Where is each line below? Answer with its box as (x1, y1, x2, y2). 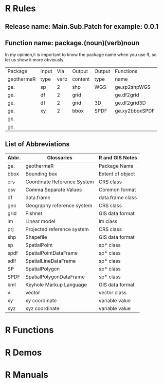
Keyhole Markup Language (25, 281, 87, 288)
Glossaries (47, 154, 72, 161)
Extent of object (98, 171, 135, 177)
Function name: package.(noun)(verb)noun (5, 38, 140, 47)
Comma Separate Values (25, 186, 82, 193)
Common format (98, 186, 136, 193)
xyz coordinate (25, 305, 60, 312)
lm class (98, 218, 118, 225)
